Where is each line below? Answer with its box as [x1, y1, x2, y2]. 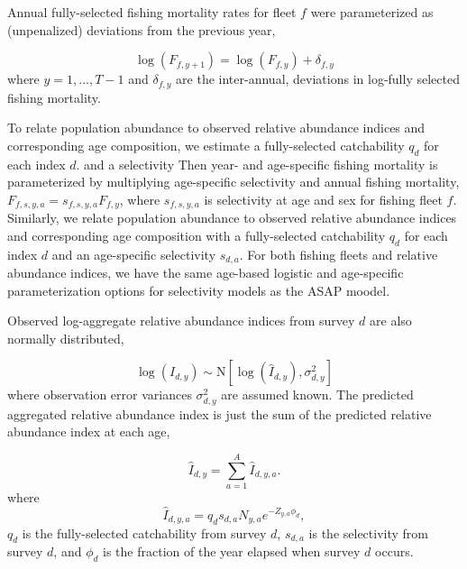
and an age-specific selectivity [51, 244, 216, 263]
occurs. [375, 542, 414, 561]
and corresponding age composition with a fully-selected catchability [7, 225, 386, 244]
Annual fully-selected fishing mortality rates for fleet [7, 3, 297, 21]
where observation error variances [7, 385, 192, 404]
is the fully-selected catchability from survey [22, 523, 267, 542]
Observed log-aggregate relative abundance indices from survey [7, 311, 355, 330]
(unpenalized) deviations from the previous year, [7, 20, 276, 39]
